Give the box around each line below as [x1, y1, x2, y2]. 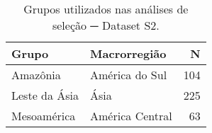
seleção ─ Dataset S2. [52, 17, 160, 33]
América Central [90, 108, 172, 124]
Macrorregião [90, 45, 167, 62]
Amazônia [11, 66, 61, 83]
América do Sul [90, 66, 167, 83]
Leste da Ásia [11, 87, 79, 103]
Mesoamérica [11, 108, 76, 124]
